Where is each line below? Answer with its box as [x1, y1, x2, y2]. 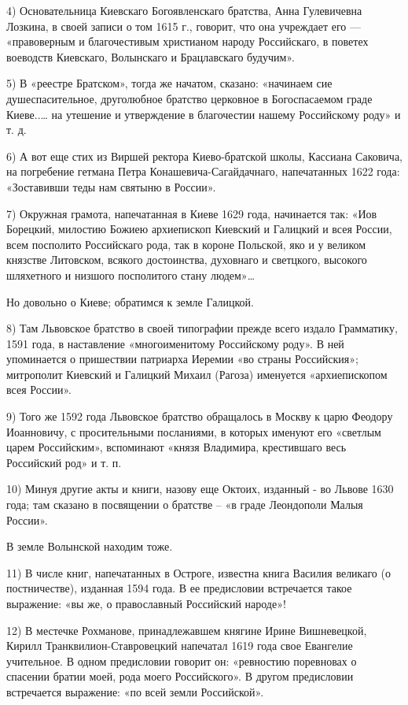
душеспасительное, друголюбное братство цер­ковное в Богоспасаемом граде [6, 90, 373, 106]
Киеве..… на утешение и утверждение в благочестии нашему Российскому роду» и [6, 106, 401, 122]
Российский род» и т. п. [6, 454, 122, 470]
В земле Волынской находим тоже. [6, 538, 173, 555]
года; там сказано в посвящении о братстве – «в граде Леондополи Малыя [6, 496, 363, 513]
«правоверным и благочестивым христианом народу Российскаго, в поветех [6, 33, 369, 50]
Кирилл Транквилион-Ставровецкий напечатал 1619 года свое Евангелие [6, 637, 353, 654]
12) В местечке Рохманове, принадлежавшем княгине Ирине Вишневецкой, [6, 622, 367, 638]
